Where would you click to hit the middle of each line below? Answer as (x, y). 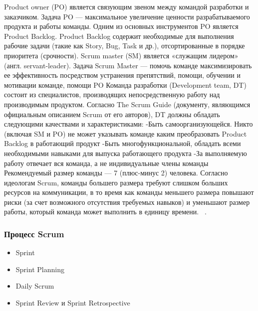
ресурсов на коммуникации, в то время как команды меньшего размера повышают (129, 192)
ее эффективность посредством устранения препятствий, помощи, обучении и (122, 75)
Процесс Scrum (34, 233)
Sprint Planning (40, 269)
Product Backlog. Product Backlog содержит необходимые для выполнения (119, 36)
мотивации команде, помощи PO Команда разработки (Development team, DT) (125, 84)
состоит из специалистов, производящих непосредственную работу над (112, 94)
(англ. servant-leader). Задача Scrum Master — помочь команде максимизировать (128, 65)
